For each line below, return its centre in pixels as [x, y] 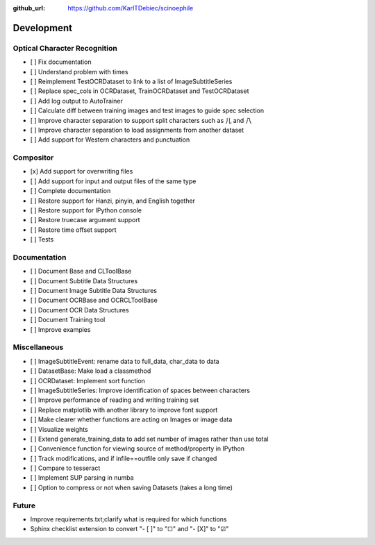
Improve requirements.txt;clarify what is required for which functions [128, 519]
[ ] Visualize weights [59, 429]
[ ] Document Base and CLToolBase [81, 271]
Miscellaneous [38, 347]
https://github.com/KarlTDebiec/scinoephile [131, 8]
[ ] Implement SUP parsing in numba [82, 478]
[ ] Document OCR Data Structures [80, 310]
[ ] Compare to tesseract [65, 468]
